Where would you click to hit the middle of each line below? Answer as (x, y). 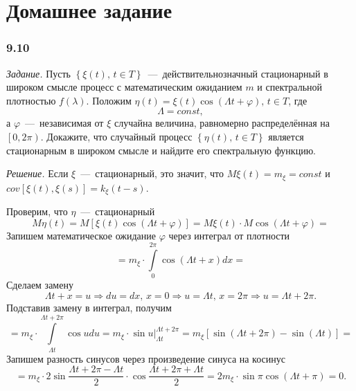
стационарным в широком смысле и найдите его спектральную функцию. (161, 150)
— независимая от (64, 123)
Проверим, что (37, 211)
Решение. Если (37, 173)
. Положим (109, 100)
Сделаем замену (40, 285)
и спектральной (290, 87)
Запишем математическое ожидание (81, 235)
